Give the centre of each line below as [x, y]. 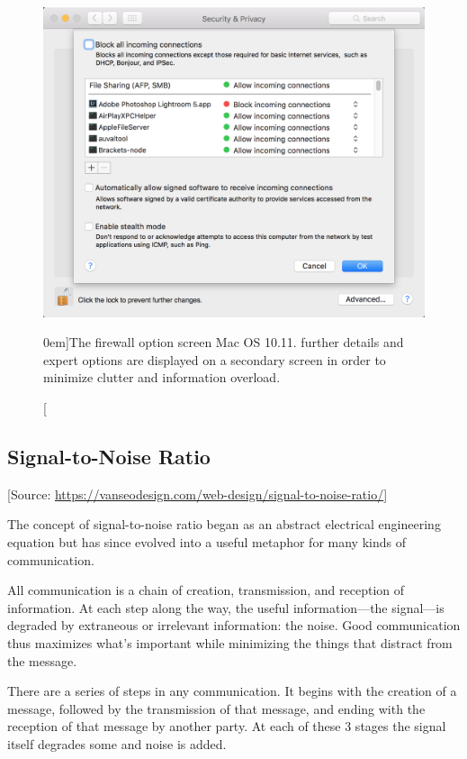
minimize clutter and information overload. [162, 377]
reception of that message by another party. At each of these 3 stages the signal [227, 726]
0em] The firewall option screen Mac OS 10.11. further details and [224, 342]
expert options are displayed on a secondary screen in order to [215, 359]
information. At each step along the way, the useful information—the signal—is [226, 607]
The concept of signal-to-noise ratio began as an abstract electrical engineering [224, 524]
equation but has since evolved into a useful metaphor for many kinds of [207, 542]
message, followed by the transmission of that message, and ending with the [216, 708]
